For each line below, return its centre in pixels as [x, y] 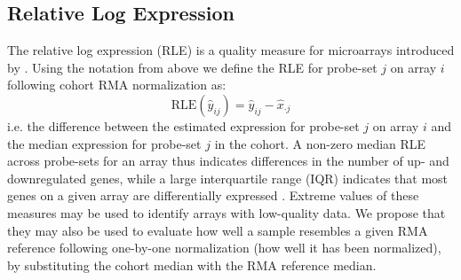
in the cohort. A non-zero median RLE [320, 143]
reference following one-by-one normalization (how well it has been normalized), [224, 248]
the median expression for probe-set [104, 143]
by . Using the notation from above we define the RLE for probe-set [192, 67]
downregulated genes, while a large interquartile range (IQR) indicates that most [228, 178]
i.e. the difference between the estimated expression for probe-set [183, 125]
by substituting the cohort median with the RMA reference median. [192, 264]
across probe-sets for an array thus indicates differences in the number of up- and [228, 161]
